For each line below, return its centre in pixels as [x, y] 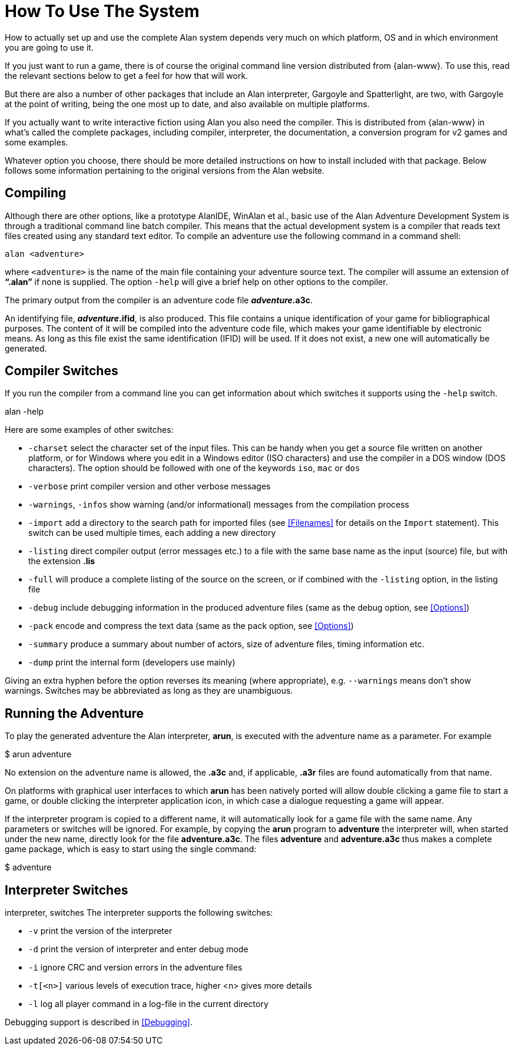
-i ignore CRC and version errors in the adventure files [135, 968]
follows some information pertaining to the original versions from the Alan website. [165, 170]
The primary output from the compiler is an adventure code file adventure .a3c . [159, 300]
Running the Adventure [74, 713]
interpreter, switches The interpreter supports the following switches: [139, 913]
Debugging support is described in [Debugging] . [99, 1022]
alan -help [24, 412]
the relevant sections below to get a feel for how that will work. [127, 75]
